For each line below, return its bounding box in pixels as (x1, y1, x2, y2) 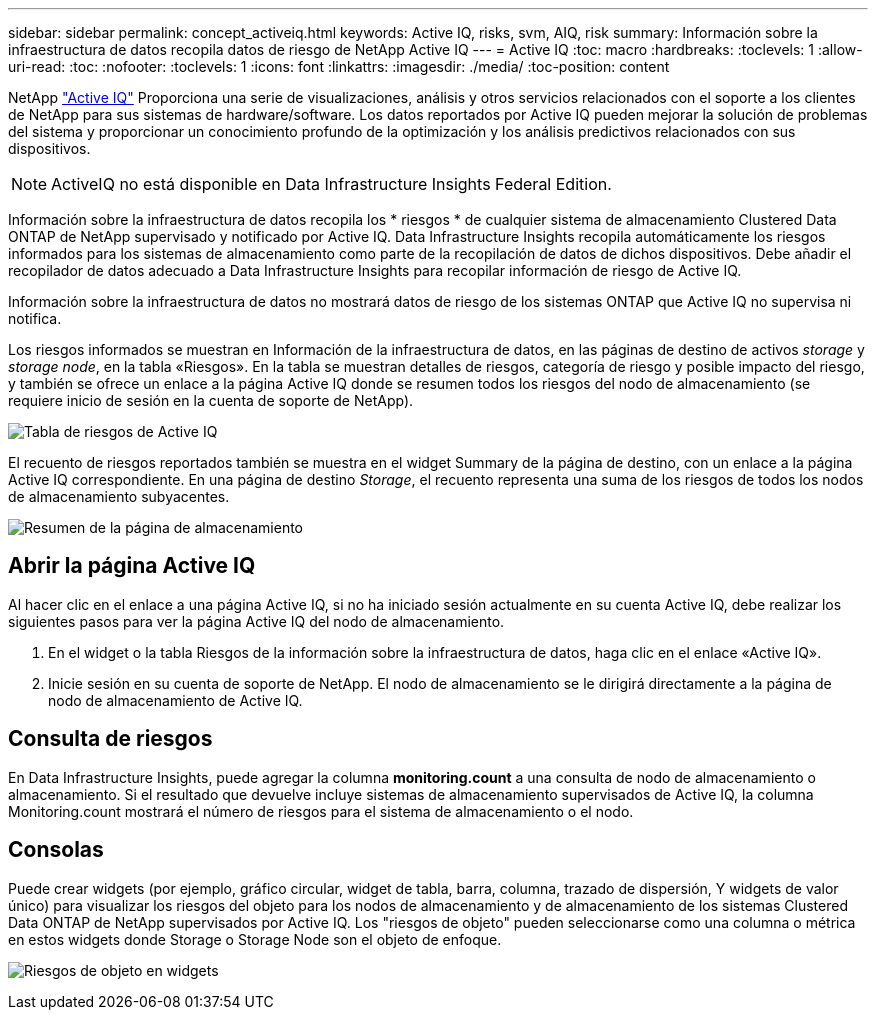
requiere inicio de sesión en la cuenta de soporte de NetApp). (8, 392, 414, 409)
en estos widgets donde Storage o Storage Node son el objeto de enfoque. (8, 930, 502, 948)
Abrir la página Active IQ (8, 553, 256, 579)
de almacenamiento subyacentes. (8, 488, 230, 505)
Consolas (8, 837, 104, 863)
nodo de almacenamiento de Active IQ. (48, 691, 303, 709)
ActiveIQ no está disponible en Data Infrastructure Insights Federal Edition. (51, 174, 612, 194)
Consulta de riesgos (8, 726, 213, 752)
